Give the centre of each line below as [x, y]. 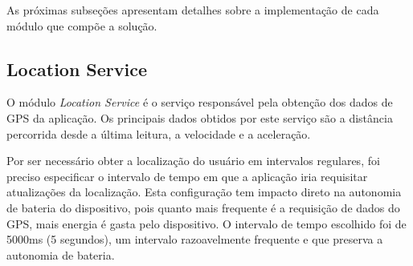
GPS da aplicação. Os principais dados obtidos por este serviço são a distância [200, 117]
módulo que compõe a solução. [82, 25]
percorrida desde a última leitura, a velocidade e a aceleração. [159, 133]
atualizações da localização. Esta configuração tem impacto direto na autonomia [204, 192]
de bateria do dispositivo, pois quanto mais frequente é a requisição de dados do [203, 207]
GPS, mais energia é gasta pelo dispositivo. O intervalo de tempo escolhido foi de [206, 223]
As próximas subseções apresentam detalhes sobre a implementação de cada [193, 10]
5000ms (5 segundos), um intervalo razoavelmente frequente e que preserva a [195, 239]
